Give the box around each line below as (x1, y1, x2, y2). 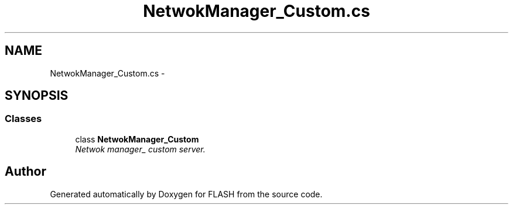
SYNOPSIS (5, 88, 69, 103)
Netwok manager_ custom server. (75, 144, 206, 154)
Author (5, 164, 46, 179)
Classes (5, 113, 42, 125)
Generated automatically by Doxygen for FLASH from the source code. (50, 189, 323, 199)
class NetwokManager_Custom (75, 134, 199, 144)
